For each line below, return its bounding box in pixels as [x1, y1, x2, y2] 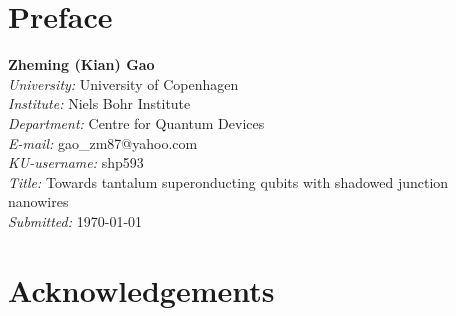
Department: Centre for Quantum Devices [8, 112, 265, 133]
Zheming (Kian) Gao [8, 54, 155, 75]
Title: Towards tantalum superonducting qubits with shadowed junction [8, 171, 449, 192]
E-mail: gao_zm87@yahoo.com [8, 132, 198, 153]
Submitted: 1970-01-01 [8, 210, 143, 231]
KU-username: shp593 [8, 152, 144, 173]
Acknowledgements [8, 269, 275, 310]
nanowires [8, 191, 69, 212]
